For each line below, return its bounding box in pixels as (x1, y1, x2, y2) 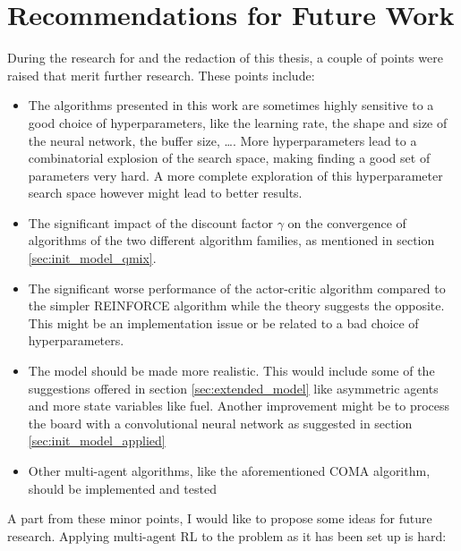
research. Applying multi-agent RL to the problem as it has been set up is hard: (7, 526, 447, 545)
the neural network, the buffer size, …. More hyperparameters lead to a (28, 131, 417, 149)
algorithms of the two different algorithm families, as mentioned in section (28, 231, 435, 250)
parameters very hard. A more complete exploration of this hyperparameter (28, 165, 443, 184)
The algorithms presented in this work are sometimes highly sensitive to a (28, 96, 434, 114)
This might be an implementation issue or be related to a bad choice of (28, 313, 419, 332)
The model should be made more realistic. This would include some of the (28, 361, 435, 380)
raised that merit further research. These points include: (7, 65, 315, 84)
